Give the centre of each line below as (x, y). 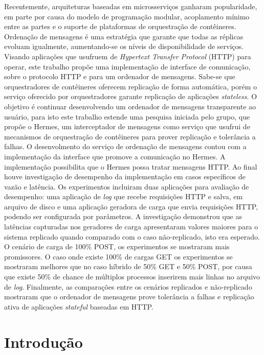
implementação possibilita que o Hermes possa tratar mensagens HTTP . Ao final (131, 166)
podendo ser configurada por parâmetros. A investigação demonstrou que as (123, 216)
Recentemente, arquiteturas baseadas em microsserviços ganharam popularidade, (131, 6)
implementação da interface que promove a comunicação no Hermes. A (115, 156)
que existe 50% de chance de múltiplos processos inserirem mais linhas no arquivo (132, 277)
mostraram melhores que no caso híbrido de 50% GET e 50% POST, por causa (128, 266)
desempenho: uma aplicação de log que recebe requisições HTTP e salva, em (124, 196)
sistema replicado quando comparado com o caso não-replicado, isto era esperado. (132, 236)
